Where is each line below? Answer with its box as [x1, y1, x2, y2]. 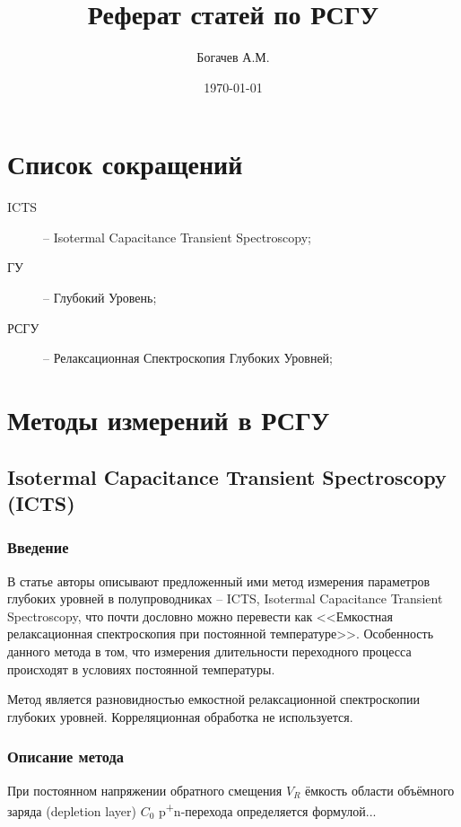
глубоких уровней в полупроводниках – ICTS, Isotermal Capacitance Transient [7, 589, 443, 608]
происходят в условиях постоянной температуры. [7, 659, 275, 678]
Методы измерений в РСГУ [7, 401, 330, 437]
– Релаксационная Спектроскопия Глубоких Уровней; [43, 348, 334, 367]
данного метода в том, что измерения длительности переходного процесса [7, 641, 412, 660]
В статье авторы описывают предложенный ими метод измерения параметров [7, 571, 431, 590]
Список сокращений [7, 145, 243, 182]
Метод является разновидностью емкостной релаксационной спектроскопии [7, 690, 421, 708]
